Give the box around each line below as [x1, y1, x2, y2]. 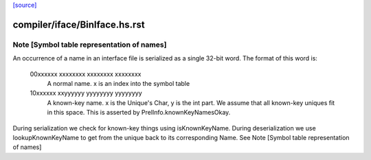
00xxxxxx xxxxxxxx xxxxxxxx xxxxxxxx [30, 69, 142, 78]
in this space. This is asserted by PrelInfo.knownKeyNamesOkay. [47, 108, 231, 117]
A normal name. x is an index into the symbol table [47, 79, 190, 87]
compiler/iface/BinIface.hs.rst [12, 19, 145, 30]
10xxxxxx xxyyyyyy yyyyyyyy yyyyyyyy [30, 89, 142, 98]
